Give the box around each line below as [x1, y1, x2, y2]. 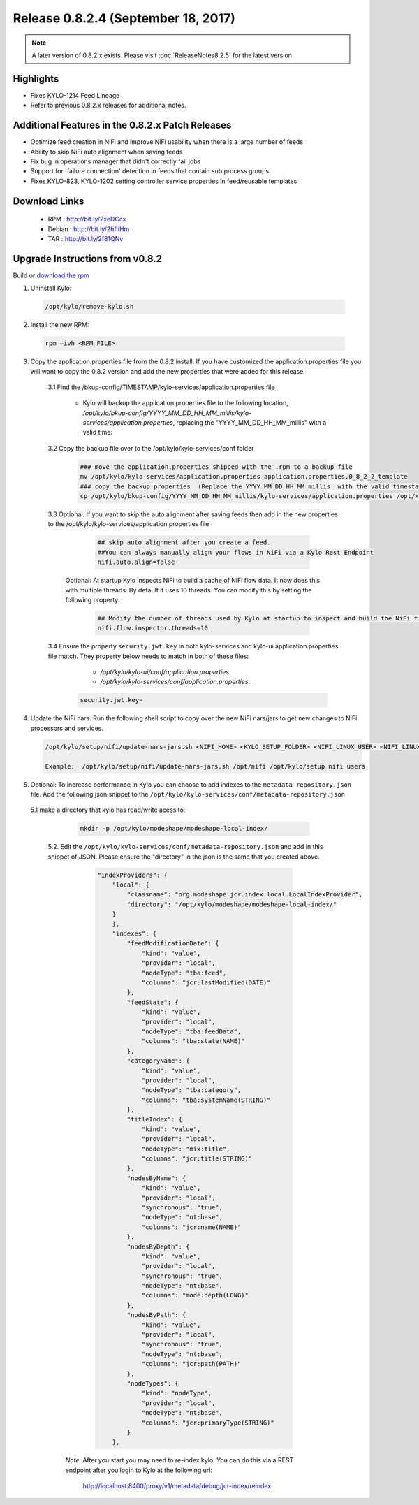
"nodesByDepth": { [126, 1242, 190, 1251]
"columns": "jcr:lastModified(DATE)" [141, 978, 271, 987]
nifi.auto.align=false [97, 558, 175, 566]
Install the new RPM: [30, 321, 89, 329]
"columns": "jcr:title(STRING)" [141, 1155, 253, 1163]
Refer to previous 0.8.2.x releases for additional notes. [30, 101, 186, 110]
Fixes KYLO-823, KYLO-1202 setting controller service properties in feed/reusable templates [30, 177, 297, 185]
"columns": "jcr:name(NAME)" [141, 1223, 242, 1231]
